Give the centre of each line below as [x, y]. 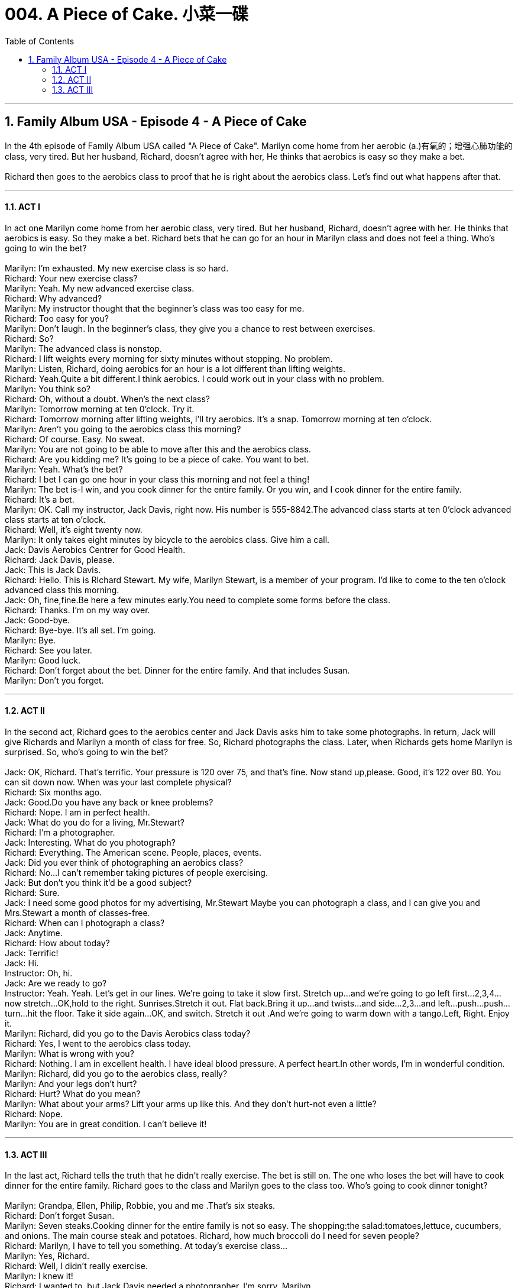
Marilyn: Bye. [30, 640]
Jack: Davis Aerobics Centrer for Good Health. [95, 549]
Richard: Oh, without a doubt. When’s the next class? [107, 399]
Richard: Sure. [32, 893]
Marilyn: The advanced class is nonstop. [83, 348]
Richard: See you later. [48, 650]
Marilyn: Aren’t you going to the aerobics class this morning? [123, 429]
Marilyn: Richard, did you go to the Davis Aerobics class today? [128, 1034]
